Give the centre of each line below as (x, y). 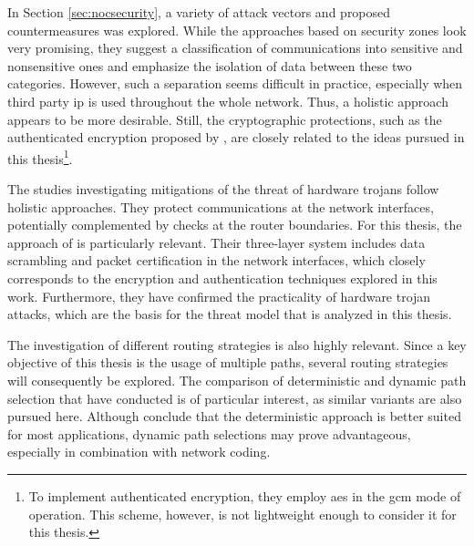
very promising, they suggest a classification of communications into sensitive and (235, 48)
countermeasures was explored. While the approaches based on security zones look (237, 30)
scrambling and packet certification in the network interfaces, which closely (216, 260)
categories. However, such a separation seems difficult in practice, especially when (235, 83)
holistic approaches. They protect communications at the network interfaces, (221, 206)
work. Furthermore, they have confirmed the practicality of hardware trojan (219, 296)
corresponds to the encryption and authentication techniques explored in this (222, 278)
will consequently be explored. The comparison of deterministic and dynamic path (237, 380)
